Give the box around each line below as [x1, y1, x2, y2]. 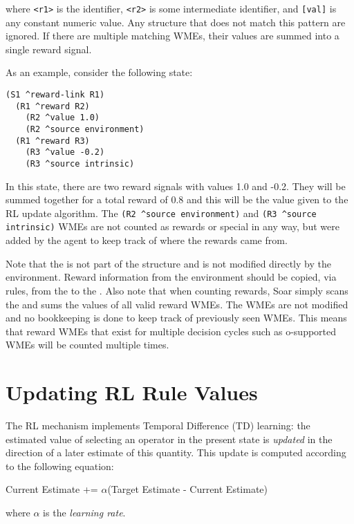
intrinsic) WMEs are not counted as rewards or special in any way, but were [6, 219, 339, 234]
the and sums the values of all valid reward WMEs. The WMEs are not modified [6, 297, 348, 311]
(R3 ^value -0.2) [25, 147, 105, 158]
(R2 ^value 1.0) [25, 113, 100, 123]
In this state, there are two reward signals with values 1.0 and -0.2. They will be [6, 178, 346, 193]
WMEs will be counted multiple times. [6, 337, 169, 352]
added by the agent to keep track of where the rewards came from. [6, 233, 288, 247]
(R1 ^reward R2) [15, 101, 90, 111]
